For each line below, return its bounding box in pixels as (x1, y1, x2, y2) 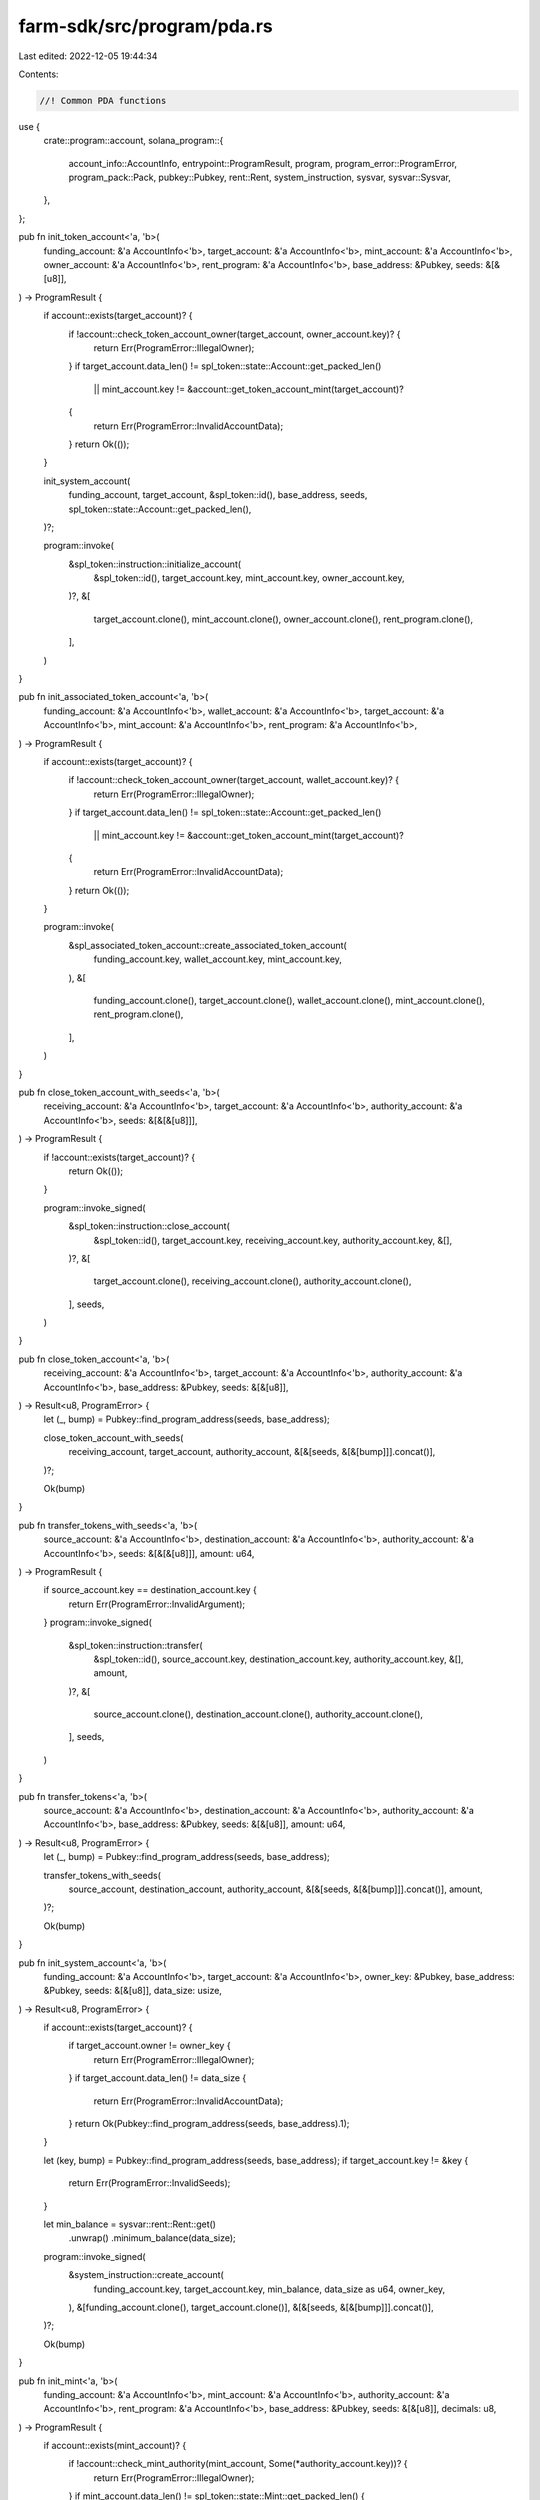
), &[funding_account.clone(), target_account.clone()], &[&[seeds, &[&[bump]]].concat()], (68, 2301, 434, 2313)
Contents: (18, 68, 59, 80)
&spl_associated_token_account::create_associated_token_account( (68, 939, 347, 951)
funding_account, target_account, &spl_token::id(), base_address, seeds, (68, 489, 368, 501)
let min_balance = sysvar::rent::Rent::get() (43, 2218, 217, 2230)
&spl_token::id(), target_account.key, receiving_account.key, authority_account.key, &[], (93, 1234, 453, 1246)
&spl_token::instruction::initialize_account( (68, 558, 242, 570)
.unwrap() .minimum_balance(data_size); (68, 2232, 237, 2244)
